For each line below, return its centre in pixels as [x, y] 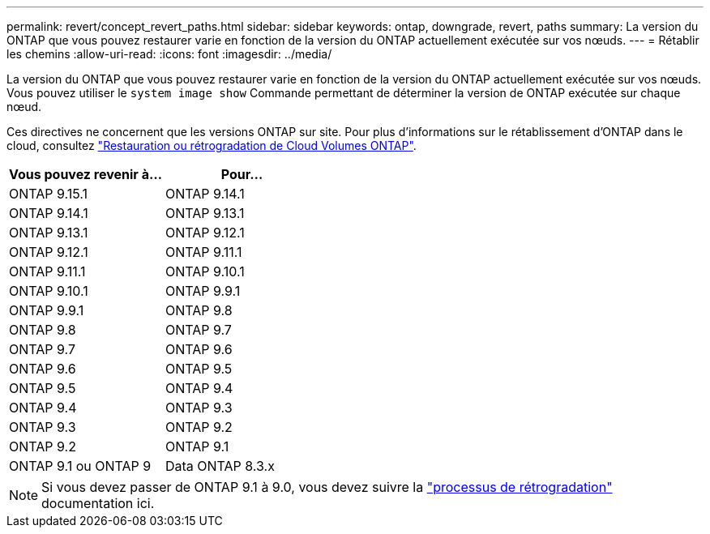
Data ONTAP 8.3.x [220, 466]
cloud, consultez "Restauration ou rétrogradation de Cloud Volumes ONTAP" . [212, 145]
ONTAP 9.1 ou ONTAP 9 [80, 466]
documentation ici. [98, 503]
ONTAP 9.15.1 [49, 194]
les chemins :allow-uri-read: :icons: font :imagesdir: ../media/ [169, 54]
